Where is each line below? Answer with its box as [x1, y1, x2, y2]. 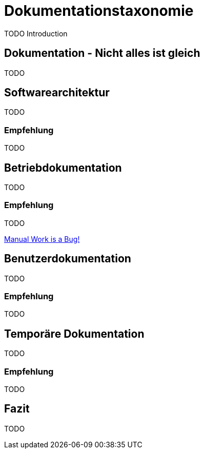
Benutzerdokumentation [4, 252, 131, 265]
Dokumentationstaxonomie [4, 2, 194, 19]
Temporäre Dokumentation [4, 327, 145, 340]
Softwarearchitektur [4, 86, 110, 99]
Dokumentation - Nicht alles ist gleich [4, 47, 200, 60]
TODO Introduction [4, 29, 68, 38]
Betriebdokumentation [4, 161, 122, 174]
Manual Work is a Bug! [4, 234, 80, 243]
